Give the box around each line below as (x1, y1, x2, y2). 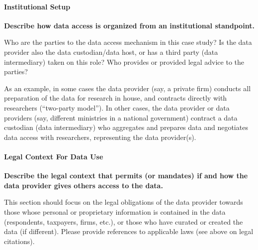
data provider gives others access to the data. (4, 180, 163, 190)
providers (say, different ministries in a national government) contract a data (4, 112, 238, 123)
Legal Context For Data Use (4, 151, 103, 161)
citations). (4, 236, 35, 246)
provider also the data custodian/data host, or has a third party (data (4, 46, 218, 57)
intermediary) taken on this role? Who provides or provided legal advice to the (4, 56, 245, 67)
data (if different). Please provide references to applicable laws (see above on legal (4, 226, 254, 237)
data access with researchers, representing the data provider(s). (4, 131, 196, 142)
